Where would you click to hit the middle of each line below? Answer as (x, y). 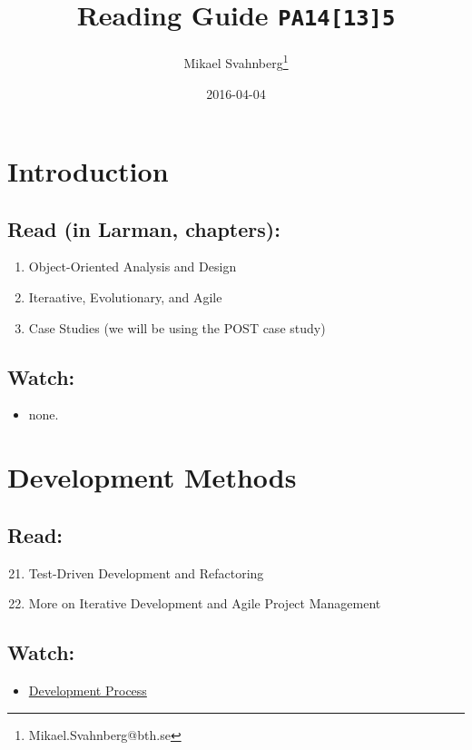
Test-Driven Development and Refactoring (146, 572)
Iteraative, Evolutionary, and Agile (125, 297)
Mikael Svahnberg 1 (236, 61)
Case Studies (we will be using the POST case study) (177, 327)
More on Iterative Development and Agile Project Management (205, 603)
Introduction (88, 171)
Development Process (88, 691)
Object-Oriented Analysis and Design (133, 266)
